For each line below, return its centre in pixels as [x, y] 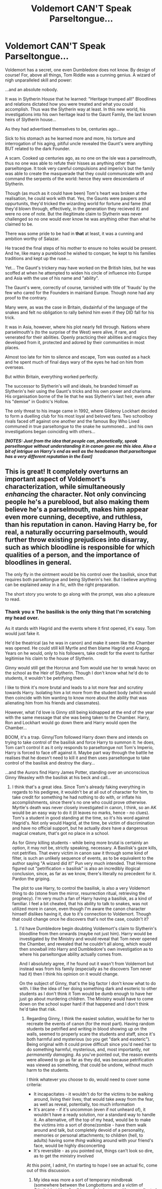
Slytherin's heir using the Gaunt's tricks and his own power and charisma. [79, 391]
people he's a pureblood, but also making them [77, 502]
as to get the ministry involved [64, 1156]
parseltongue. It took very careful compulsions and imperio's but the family [80, 168]
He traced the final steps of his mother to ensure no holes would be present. [81, 248]
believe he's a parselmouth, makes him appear [77, 510]
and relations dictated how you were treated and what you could [69, 104]
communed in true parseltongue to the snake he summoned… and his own [79, 426]
